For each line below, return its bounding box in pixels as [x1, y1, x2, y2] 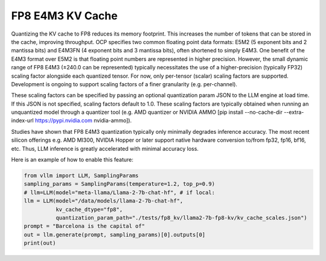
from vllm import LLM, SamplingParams [24, 172, 139, 179]
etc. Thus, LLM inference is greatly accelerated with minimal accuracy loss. [11, 145, 199, 152]
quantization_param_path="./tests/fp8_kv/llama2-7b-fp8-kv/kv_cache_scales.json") [55, 214, 307, 221]
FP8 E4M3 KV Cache [11, 9, 118, 22]
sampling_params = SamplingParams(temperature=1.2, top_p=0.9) [24, 181, 216, 187]
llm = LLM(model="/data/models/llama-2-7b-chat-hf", [24, 198, 184, 204]
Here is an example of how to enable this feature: [11, 156, 134, 163]
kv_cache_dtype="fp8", [55, 206, 123, 213]
